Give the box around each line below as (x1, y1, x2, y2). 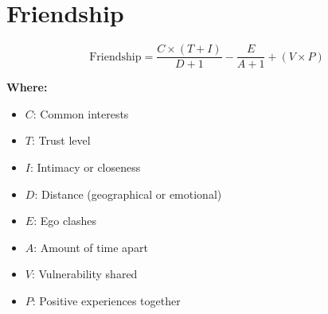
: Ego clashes (33, 212, 97, 229)
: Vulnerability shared (31, 266, 138, 282)
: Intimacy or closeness (29, 158, 141, 175)
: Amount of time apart (33, 238, 148, 255)
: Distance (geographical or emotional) (34, 185, 222, 202)
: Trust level (31, 132, 91, 149)
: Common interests (33, 105, 129, 122)
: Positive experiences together (32, 292, 181, 308)
